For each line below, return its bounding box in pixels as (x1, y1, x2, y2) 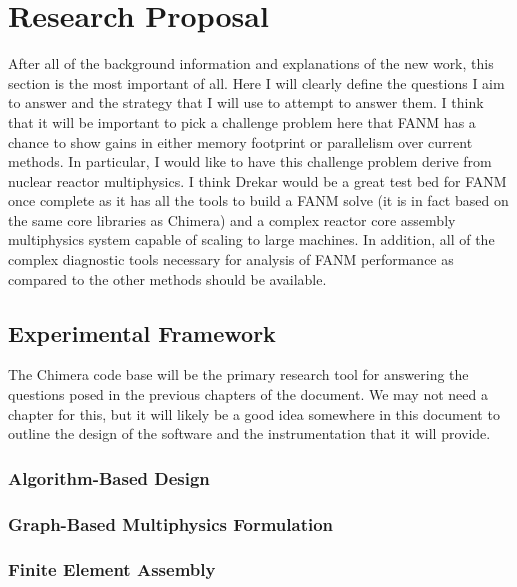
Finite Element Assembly (8, 557, 216, 582)
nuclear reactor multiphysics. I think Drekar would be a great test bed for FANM (8, 170, 507, 191)
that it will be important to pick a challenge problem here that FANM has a (8, 111, 476, 132)
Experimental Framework (8, 317, 276, 348)
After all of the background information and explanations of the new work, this (8, 53, 494, 74)
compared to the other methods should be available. (8, 268, 327, 289)
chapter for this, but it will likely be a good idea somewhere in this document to (8, 403, 500, 424)
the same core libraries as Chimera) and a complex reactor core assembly (8, 209, 456, 230)
